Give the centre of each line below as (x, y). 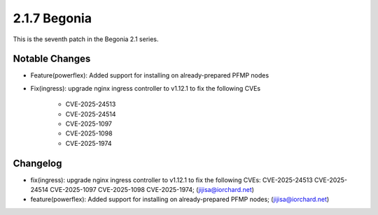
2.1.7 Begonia (52, 18)
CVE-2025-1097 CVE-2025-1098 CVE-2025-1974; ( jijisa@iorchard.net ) (152, 190)
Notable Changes (52, 59)
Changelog (37, 163)
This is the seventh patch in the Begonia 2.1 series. (86, 39)
